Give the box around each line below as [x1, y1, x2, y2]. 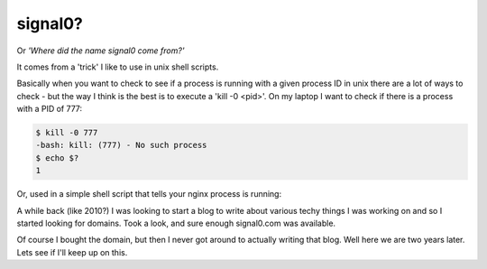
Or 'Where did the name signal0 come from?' [16, 45, 185, 56]
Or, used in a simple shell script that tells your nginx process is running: [16, 189, 282, 199]
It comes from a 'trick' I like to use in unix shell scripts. [16, 61, 219, 72]
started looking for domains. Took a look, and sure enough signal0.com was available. [16, 218, 336, 229]
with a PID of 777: [16, 104, 83, 115]
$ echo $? [35, 153, 79, 162]
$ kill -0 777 [35, 127, 98, 138]
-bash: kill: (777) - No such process [35, 140, 207, 151]
